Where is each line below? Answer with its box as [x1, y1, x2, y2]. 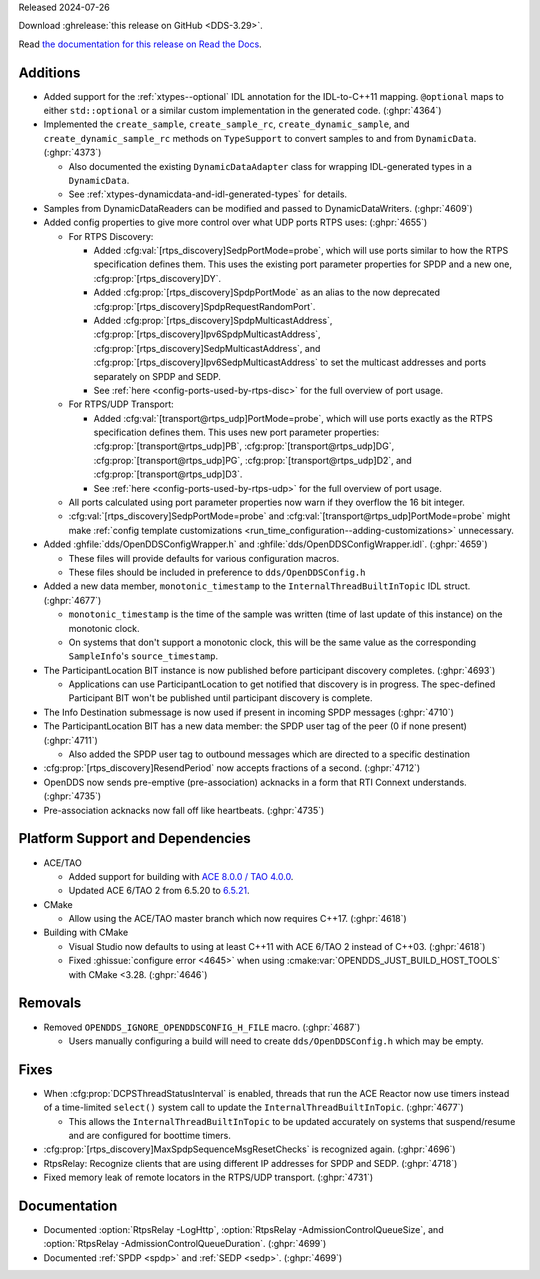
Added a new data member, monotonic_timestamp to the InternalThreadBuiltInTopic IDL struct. [43, 580, 471, 592]
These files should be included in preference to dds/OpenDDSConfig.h [68, 566, 366, 578]
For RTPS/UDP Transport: [68, 398, 174, 410]
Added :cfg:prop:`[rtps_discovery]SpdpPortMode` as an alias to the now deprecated [93, 286, 440, 299]
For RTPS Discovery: [68, 230, 154, 242]
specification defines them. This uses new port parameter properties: [93, 426, 380, 439]
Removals [18, 995, 82, 1012]
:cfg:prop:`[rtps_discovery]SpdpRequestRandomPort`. [93, 300, 316, 312]
